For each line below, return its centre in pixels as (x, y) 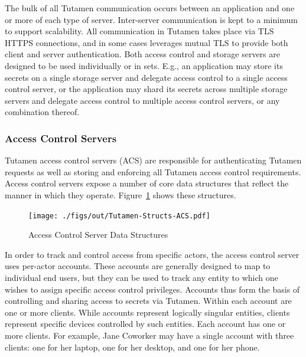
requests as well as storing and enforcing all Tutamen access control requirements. (153, 171)
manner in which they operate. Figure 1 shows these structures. (121, 194)
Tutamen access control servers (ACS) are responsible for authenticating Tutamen (153, 160)
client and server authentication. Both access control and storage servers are (142, 54)
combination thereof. (42, 112)
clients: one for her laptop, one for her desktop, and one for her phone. (132, 347)
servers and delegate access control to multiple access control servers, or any (142, 100)
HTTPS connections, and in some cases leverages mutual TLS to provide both (147, 42)
